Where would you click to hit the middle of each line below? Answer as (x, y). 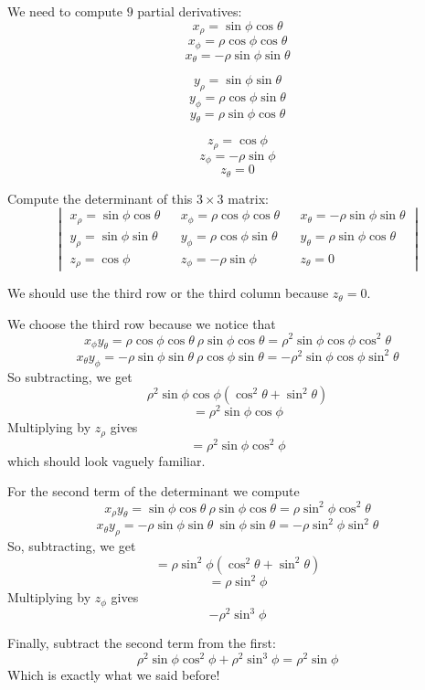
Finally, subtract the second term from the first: (142, 643)
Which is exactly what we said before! (114, 675)
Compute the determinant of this (100, 198)
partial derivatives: (190, 11)
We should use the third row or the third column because (168, 293)
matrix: (249, 198)
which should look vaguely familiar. (106, 460)
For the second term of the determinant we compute (154, 491)
